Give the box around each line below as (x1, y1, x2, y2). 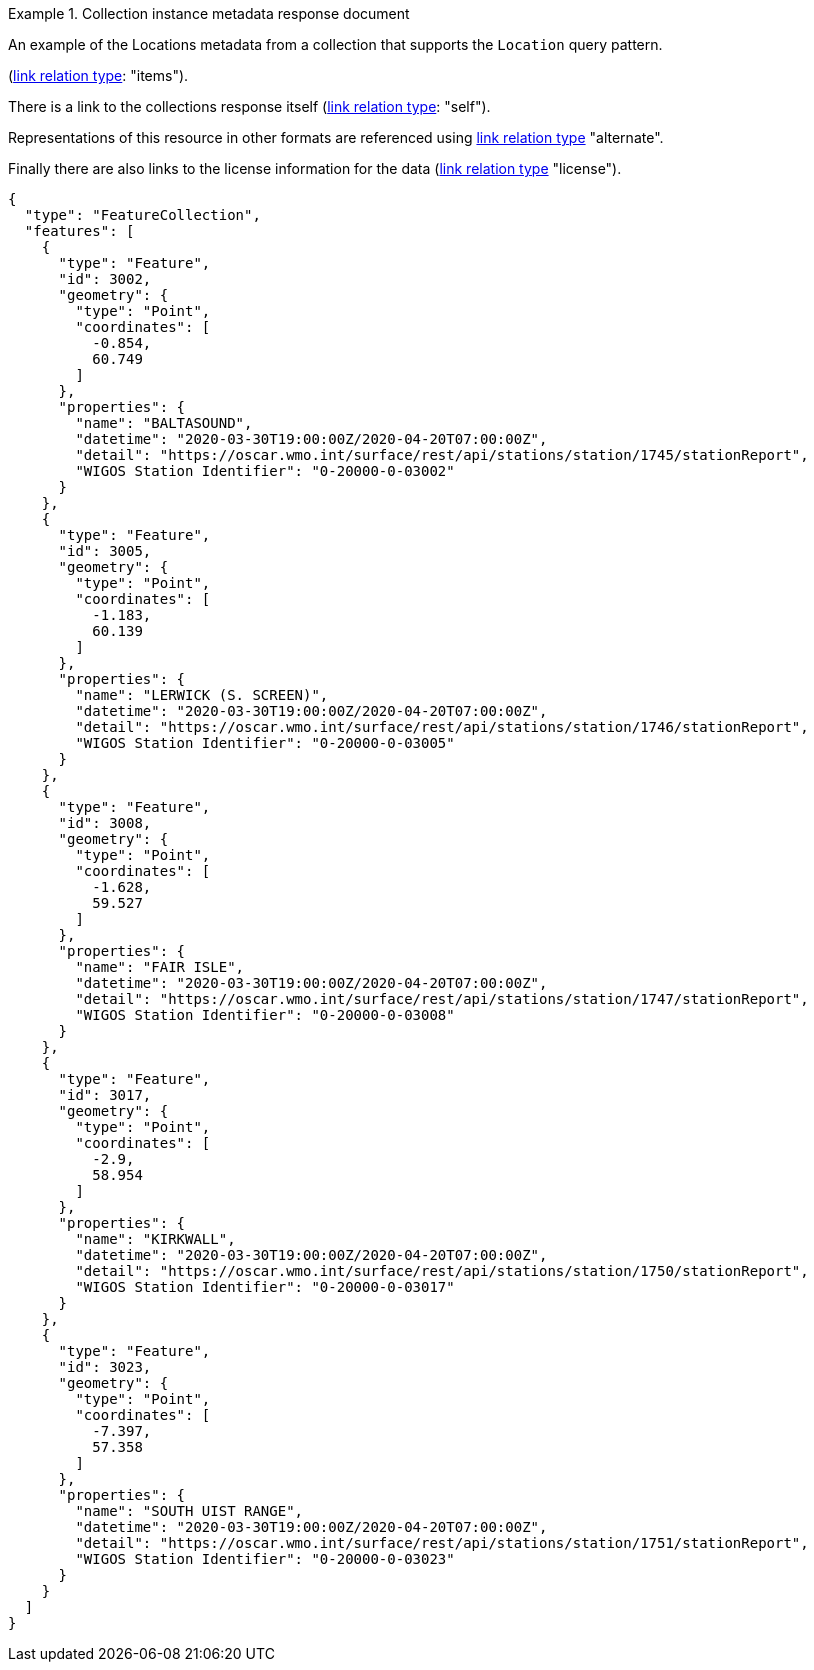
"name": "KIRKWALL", (75, 1231, 236, 1247)
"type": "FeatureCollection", (24, 207, 261, 223)
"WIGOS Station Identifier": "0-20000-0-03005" (75, 735, 455, 751)
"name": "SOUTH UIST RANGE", (75, 1503, 304, 1519)
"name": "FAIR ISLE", (75, 959, 245, 975)
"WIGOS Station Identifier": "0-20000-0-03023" (75, 1551, 455, 1567)
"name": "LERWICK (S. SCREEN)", (75, 687, 329, 703)
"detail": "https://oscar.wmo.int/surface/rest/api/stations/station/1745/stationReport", (75, 447, 809, 463)
